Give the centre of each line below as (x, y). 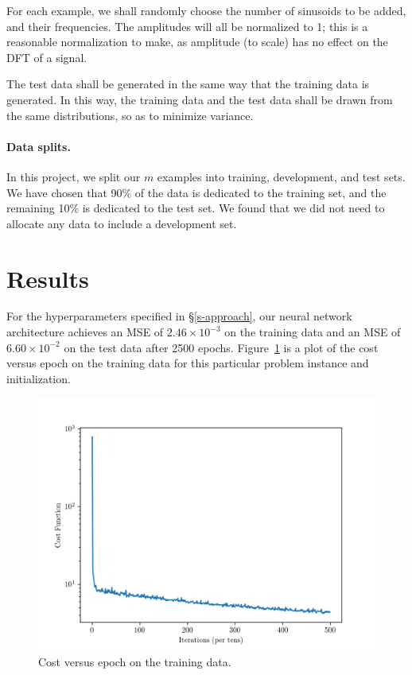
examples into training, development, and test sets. (281, 176)
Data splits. (39, 146)
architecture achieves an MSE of (85, 332)
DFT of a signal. (47, 57)
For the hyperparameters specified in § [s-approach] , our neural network (179, 316)
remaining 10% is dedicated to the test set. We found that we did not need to (196, 208)
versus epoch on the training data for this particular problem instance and (188, 363)
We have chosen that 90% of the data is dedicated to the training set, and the (196, 192)
